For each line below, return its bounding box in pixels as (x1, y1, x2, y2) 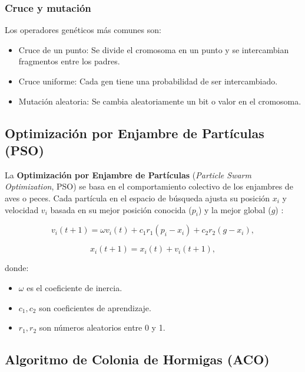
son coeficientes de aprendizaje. (39, 301, 151, 314)
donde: (5, 262, 29, 274)
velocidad (5, 203, 39, 216)
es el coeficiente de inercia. (26, 281, 122, 293)
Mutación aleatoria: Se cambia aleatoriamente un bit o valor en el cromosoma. (18, 94, 301, 107)
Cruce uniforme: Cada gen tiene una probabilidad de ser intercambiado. (18, 75, 278, 87)
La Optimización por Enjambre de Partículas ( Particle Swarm (5, 168, 251, 181)
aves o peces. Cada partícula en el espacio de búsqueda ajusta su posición (5, 191, 270, 204)
